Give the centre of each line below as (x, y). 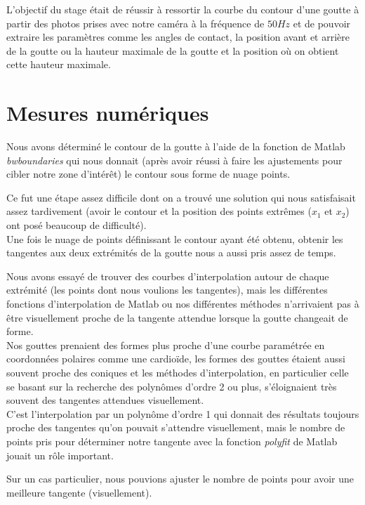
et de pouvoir (322, 23)
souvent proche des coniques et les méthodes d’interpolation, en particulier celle (178, 372)
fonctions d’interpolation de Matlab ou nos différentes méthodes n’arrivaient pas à (183, 304)
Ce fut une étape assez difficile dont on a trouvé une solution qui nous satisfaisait (181, 197)
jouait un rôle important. (60, 455)
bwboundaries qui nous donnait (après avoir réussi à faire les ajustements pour (174, 160)
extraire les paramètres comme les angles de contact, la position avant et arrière (178, 37)
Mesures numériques (108, 113)
